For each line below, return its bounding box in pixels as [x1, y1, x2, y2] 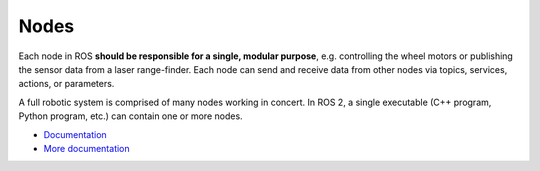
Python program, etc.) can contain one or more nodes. [18, 110, 244, 122]
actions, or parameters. [18, 78, 115, 90]
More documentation [43, 142, 130, 154]
